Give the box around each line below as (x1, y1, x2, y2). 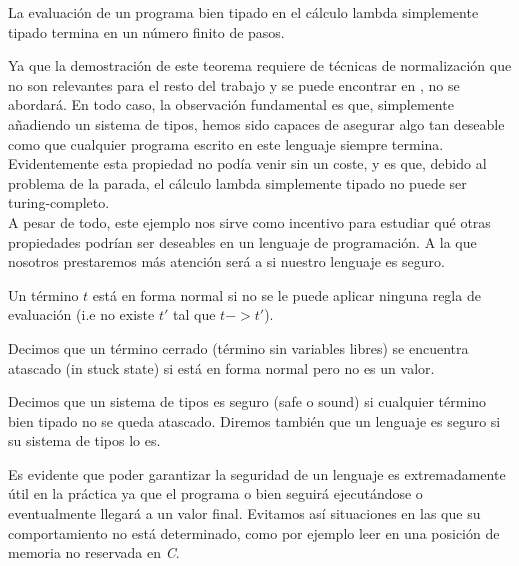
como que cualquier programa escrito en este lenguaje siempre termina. (8, 133, 444, 154)
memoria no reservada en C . (8, 542, 180, 563)
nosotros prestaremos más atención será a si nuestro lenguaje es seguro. (8, 251, 445, 272)
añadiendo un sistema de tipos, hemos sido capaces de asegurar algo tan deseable (8, 113, 505, 134)
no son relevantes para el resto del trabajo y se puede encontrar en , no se (8, 74, 460, 95)
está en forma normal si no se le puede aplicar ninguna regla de (92, 284, 481, 305)
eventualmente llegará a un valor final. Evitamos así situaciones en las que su (8, 503, 481, 524)
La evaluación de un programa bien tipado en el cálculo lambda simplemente (8, 2, 479, 22)
